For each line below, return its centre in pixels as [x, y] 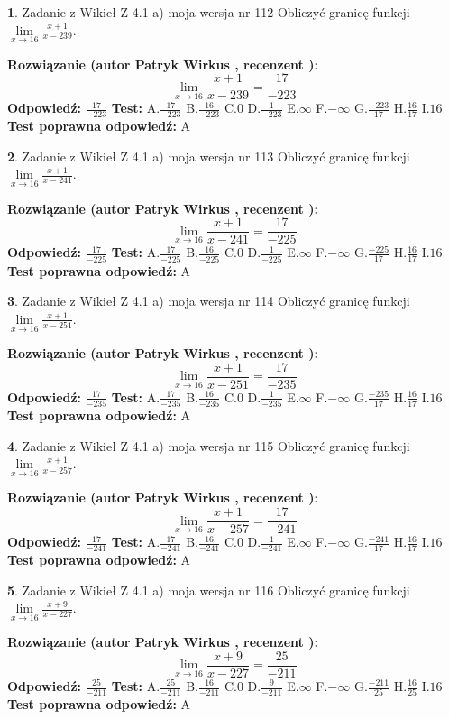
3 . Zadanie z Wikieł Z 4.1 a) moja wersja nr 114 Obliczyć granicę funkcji [209, 301]
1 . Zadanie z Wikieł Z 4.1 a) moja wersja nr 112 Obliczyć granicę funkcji [209, 12]
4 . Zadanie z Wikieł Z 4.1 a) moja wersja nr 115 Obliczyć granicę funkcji [209, 445]
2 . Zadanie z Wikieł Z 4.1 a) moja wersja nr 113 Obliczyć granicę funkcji [209, 156]
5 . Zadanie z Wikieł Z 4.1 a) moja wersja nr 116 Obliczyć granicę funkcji [209, 590]
